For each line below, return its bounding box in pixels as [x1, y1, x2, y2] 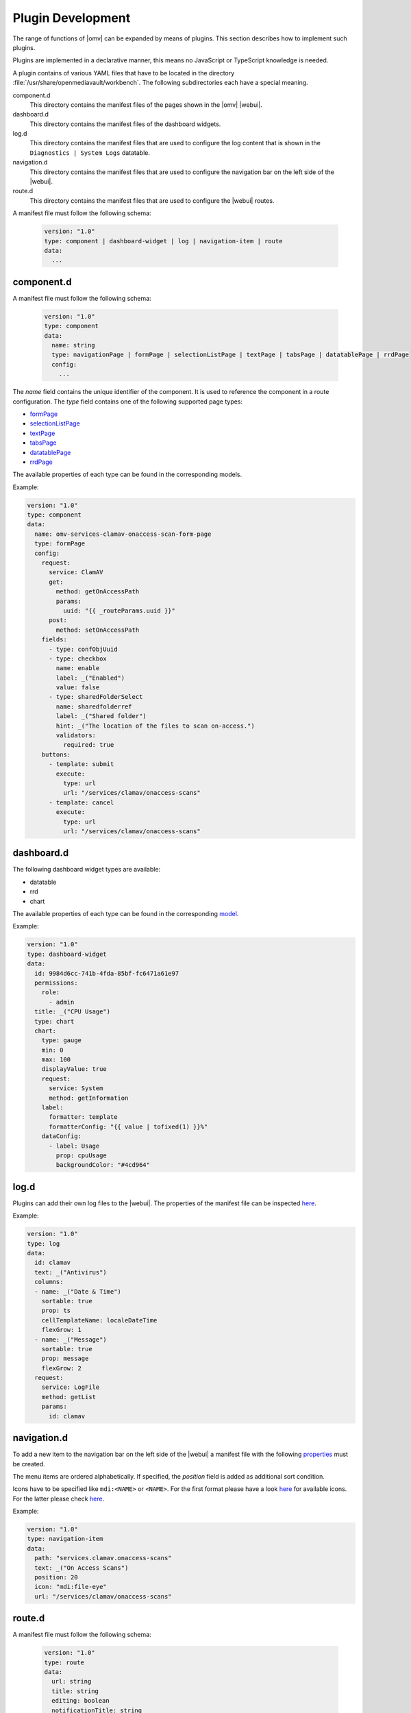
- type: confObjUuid [49, 645, 118, 653]
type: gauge [41, 1037, 82, 1044]
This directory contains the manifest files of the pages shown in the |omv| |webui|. [29, 100, 263, 109]
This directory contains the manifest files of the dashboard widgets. [29, 120, 221, 128]
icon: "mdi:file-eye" [34, 1583, 108, 1591]
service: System [49, 1085, 103, 1092]
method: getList [41, 1393, 96, 1401]
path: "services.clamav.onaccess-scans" [34, 1554, 172, 1562]
